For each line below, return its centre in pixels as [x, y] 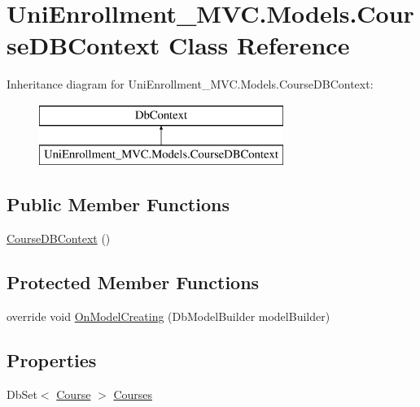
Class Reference [259, 45]
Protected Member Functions [133, 282]
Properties [52, 360]
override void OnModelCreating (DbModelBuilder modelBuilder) [168, 316]
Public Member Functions [118, 204]
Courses [133, 394]
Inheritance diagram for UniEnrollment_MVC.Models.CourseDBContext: [190, 84]
